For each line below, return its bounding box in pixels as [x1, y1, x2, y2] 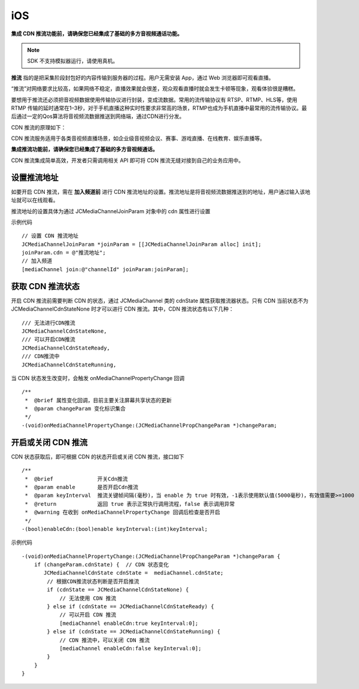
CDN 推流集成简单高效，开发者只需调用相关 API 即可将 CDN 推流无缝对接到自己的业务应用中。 [11, 156, 244, 164]
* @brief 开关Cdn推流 [25, 475, 128, 482]
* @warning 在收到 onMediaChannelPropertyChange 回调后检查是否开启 [25, 509, 221, 516]
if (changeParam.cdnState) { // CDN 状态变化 [34, 561, 169, 568]
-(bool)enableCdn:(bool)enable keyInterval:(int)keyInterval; [22, 526, 208, 532]
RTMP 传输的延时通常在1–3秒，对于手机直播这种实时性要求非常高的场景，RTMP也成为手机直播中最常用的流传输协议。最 [11, 104, 308, 111]
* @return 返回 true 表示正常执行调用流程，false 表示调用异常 [25, 500, 235, 507]
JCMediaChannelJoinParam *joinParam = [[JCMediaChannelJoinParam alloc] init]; [22, 241, 261, 248]
